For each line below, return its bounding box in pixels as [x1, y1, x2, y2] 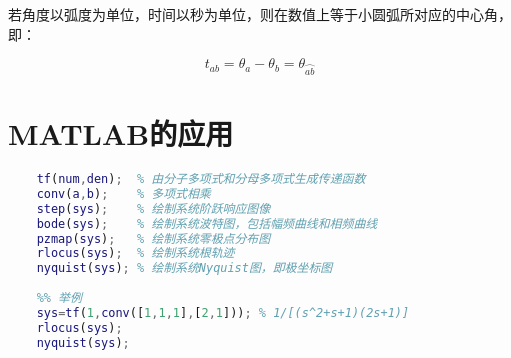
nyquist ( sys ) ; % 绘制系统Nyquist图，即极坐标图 [36, 261, 333, 276]
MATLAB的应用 [8, 113, 234, 154]
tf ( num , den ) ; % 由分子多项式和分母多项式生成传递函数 [36, 172, 366, 187]
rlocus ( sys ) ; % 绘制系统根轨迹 [36, 246, 235, 261]
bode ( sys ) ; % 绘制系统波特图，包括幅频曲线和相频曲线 [36, 216, 378, 231]
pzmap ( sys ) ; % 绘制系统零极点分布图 [36, 231, 271, 246]
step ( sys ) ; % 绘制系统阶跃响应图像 [36, 201, 271, 216]
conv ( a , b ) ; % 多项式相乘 [36, 186, 211, 201]
